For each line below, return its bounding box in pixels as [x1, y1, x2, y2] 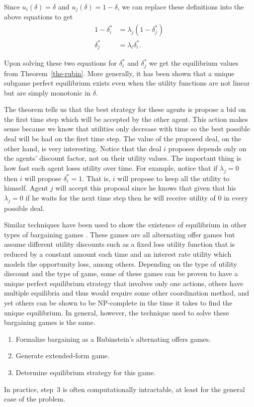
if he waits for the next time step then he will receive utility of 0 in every [25, 192, 248, 203]
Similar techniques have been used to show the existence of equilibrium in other [4, 219, 247, 230]
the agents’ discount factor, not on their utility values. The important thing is [4, 153, 242, 163]
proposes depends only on [168, 143, 247, 153]
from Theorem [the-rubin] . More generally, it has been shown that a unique [4, 68, 235, 78]
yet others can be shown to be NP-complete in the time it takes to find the [4, 297, 233, 307]
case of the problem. [4, 394, 66, 404]
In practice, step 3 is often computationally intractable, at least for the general [4, 384, 245, 394]
